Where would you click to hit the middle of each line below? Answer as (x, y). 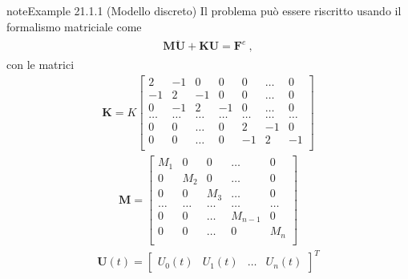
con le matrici (40, 65)
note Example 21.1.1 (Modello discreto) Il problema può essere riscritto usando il (204, 10)
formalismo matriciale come (74, 26)
